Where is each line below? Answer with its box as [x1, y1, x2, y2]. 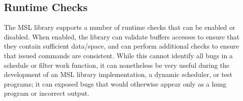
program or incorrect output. [4, 88, 89, 98]
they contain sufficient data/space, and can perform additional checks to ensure [4, 41, 239, 51]
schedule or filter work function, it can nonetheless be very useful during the [4, 60, 229, 70]
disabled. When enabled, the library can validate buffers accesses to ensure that [4, 31, 240, 41]
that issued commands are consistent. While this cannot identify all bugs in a [4, 50, 233, 60]
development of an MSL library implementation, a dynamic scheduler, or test [4, 69, 233, 79]
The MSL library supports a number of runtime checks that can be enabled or [4, 22, 236, 32]
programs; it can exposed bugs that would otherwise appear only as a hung [4, 78, 227, 88]
